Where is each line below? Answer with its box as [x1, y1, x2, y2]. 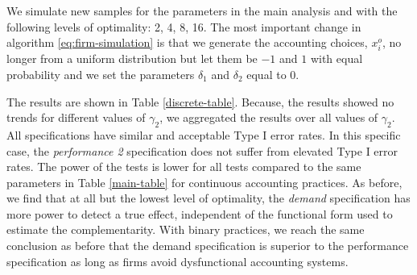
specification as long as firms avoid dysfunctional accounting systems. [6, 252, 349, 269]
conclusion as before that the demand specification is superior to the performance [6, 237, 409, 254]
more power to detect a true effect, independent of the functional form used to [6, 205, 393, 222]
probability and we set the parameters [6, 65, 195, 82]
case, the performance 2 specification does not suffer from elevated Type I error [6, 142, 398, 159]
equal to [246, 65, 287, 82]
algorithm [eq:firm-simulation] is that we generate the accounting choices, [6, 34, 368, 51]
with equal [310, 50, 363, 67]
